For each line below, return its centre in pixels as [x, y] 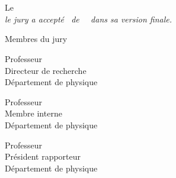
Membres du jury [36, 39]
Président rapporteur [43, 156]
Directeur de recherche [46, 70]
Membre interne [33, 113]
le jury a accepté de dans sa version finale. [88, 19]
